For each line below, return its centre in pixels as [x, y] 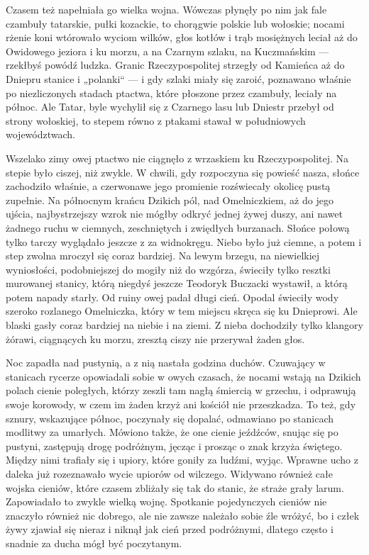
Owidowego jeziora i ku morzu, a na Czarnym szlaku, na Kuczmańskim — [167, 51]
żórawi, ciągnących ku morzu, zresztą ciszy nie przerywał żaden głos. [155, 338]
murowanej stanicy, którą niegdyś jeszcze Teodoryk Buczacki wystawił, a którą [177, 283]
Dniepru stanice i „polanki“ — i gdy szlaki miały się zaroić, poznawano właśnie [178, 78]
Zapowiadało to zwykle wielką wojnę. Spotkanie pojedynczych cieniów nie [166, 501]
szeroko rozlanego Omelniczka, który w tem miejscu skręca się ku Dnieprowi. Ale [182, 311]
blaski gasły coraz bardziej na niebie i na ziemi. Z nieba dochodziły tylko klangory [184, 325]
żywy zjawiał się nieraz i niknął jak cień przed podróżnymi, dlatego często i [170, 529]
